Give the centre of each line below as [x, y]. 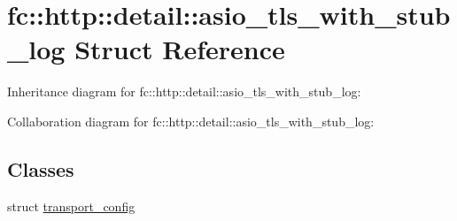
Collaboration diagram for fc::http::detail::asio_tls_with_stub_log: [191, 121]
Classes [41, 168]
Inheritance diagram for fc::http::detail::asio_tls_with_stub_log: [184, 91]
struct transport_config [71, 206]
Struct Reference [180, 49]
